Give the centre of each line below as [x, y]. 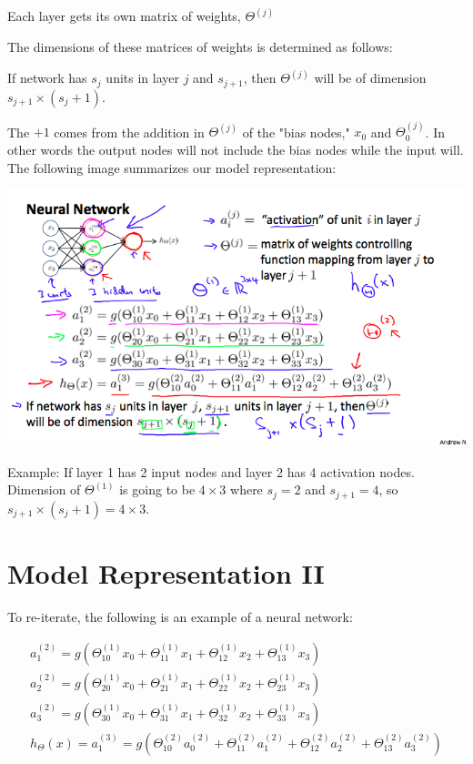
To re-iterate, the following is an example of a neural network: [180, 616]
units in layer [142, 78]
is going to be [157, 489]
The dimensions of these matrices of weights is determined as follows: [200, 47]
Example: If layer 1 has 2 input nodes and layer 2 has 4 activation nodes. [211, 471]
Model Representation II [166, 573]
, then [260, 78]
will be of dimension [370, 78]
